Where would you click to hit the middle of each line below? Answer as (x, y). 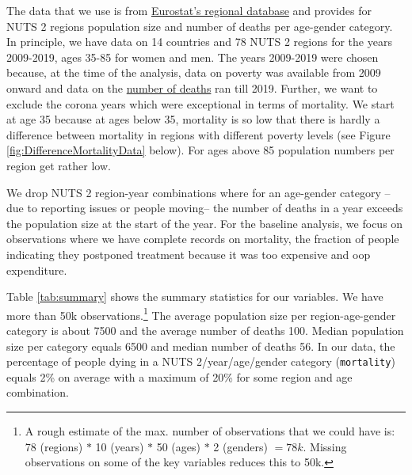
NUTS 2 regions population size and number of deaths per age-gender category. (200, 26)
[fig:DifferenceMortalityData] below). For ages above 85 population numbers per (200, 150)
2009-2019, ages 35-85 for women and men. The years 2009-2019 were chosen (193, 57)
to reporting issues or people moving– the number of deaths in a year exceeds (215, 208)
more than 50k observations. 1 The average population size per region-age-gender (201, 313)
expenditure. (37, 270)
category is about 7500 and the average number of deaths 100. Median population (205, 330)
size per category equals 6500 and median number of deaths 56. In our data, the (201, 346)
